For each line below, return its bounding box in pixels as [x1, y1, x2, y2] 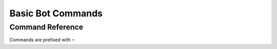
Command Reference [9, 22, 84, 32]
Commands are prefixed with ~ [9, 37, 75, 43]
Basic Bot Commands [9, 8, 103, 19]
